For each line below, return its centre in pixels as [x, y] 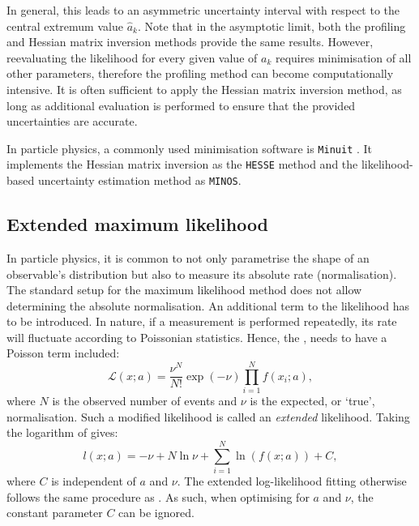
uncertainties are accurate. [72, 121]
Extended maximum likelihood [138, 224]
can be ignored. [156, 513]
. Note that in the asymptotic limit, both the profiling [271, 26]
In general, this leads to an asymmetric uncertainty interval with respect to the [203, 10]
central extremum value [65, 26]
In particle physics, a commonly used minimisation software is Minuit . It [190, 148]
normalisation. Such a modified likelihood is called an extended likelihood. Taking [208, 416]
